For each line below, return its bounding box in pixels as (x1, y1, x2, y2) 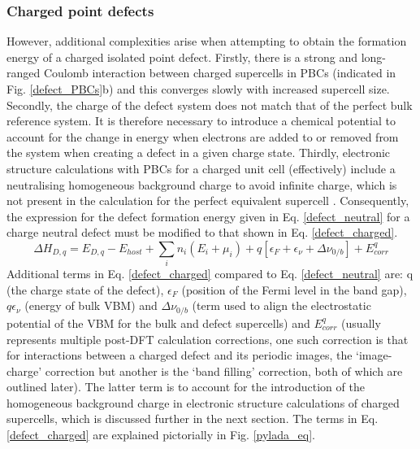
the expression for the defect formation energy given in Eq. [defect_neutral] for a (6, 207, 410, 224)
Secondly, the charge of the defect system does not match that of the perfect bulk (6, 96, 413, 113)
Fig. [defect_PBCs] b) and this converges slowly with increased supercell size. (6, 81, 390, 97)
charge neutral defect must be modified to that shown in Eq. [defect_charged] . (6, 224, 398, 241)
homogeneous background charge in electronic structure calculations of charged (6, 394, 400, 411)
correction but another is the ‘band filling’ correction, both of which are (45, 362, 403, 379)
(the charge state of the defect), (6, 281, 164, 298)
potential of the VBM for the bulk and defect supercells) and (6, 314, 310, 331)
